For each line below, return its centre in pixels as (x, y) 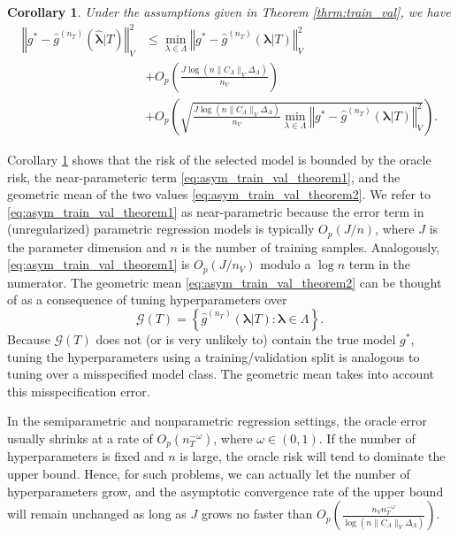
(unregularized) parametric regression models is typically (161, 229)
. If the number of (367, 438)
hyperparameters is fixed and (86, 456)
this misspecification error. (79, 391)
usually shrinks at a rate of (80, 438)
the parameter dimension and (87, 246)
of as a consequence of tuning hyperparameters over (147, 300)
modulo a (286, 264)
